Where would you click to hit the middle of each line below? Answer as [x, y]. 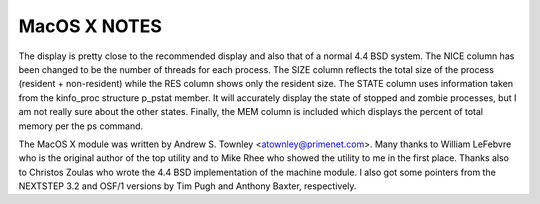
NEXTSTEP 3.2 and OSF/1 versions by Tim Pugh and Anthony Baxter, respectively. [187, 186]
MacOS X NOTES [90, 26]
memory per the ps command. [81, 126]
